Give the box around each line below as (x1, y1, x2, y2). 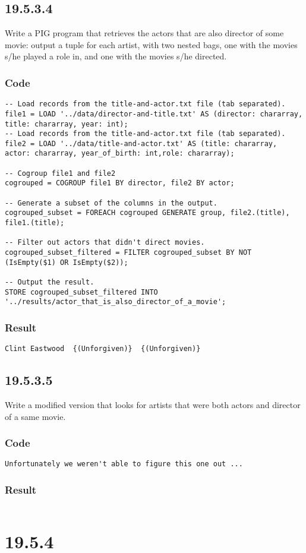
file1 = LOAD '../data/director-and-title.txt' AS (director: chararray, (5, 109, 303, 118)
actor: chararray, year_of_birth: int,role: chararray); (5, 149, 235, 158)
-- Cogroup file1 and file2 (5, 169, 116, 178)
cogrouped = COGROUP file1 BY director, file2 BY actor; (5, 179, 235, 188)
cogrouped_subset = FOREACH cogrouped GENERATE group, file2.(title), (5, 208, 290, 217)
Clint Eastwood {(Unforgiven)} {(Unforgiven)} (5, 345, 201, 353)
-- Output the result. (5, 278, 94, 287)
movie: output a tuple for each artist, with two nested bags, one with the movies (5, 38, 298, 50)
